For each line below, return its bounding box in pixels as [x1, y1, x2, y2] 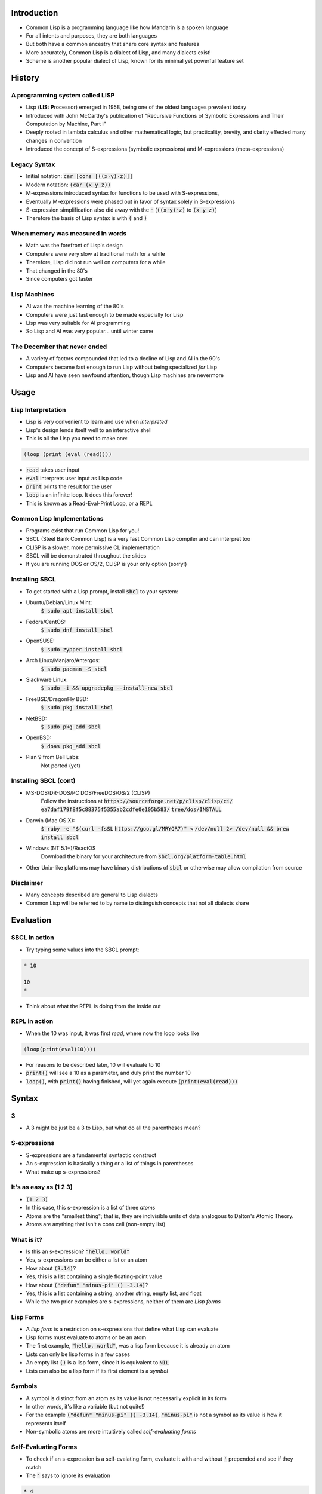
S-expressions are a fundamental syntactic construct [26, 1151, 157, 1159]
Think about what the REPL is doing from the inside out [26, 1002, 161, 1009]
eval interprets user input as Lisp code [26, 474, 123, 482]
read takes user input [26, 466, 80, 473]
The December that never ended [11, 342, 107, 351]
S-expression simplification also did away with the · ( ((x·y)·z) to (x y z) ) [26, 206, 218, 213]
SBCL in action [11, 933, 55, 942]
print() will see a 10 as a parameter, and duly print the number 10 [26, 1070, 191, 1077]
